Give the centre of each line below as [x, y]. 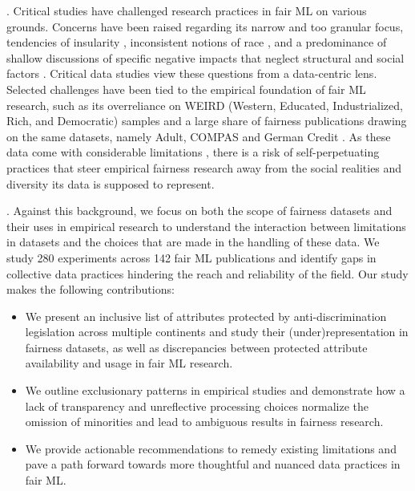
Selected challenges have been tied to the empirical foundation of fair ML [186, 89]
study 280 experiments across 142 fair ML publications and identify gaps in [191, 257]
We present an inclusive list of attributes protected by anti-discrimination [206, 316]
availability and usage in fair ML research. [129, 363]
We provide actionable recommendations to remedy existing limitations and [211, 448]
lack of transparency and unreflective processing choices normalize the [197, 406]
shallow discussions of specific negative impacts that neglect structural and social [205, 57]
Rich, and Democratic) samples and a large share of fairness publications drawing [207, 121]
